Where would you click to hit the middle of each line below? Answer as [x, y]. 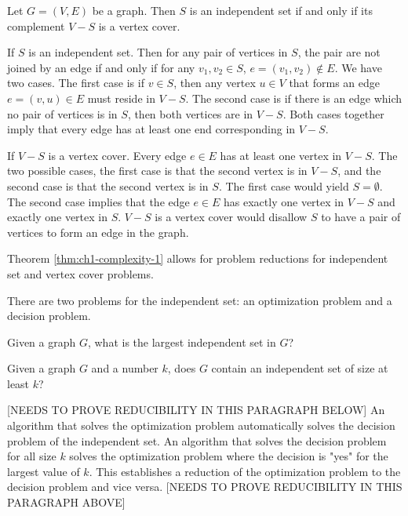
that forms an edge [334, 83]
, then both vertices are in [190, 113]
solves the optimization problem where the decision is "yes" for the [229, 456]
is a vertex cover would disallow [231, 217]
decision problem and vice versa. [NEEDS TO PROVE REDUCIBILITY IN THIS [205, 487]
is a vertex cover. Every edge [117, 155]
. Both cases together [333, 113]
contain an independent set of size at [300, 368]
